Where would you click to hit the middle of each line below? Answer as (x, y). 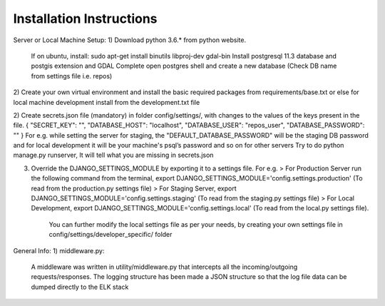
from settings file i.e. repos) (72, 76)
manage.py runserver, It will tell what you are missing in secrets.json (113, 155)
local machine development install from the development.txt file (107, 102)
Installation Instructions (85, 19)
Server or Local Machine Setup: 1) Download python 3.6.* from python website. (129, 40)
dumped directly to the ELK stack (80, 287)
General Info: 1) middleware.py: (59, 250)
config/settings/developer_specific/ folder (111, 235)
